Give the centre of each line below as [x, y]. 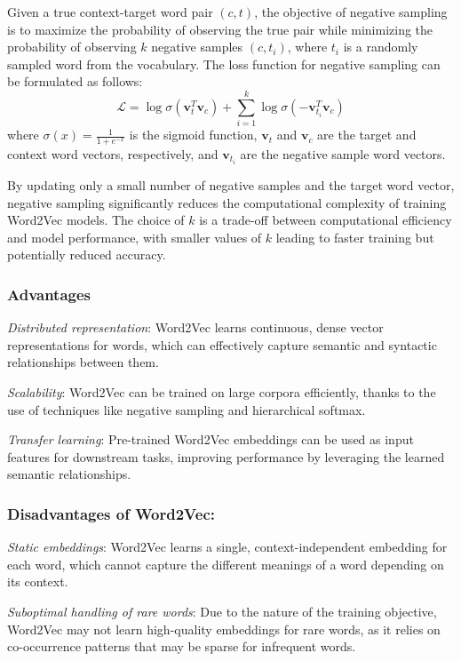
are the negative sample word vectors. [343, 153]
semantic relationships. [69, 474]
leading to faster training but [355, 237]
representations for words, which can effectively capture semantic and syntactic [222, 344]
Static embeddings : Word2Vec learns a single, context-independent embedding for [227, 547]
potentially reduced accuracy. [87, 255]
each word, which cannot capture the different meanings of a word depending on [226, 564]
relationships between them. [83, 362]
